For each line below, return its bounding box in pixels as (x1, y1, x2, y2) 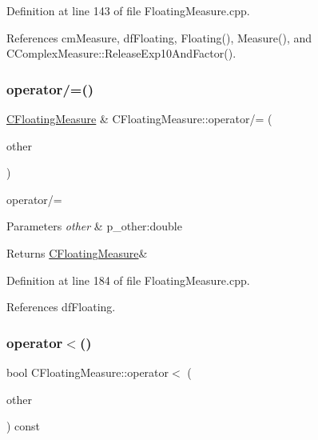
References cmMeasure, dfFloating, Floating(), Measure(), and (6, 29, 312, 46)
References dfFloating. (6, 298, 116, 315)
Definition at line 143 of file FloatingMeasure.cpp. (6, 2, 250, 18)
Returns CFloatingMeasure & (6, 244, 148, 261)
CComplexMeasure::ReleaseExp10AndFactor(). (6, 45, 237, 62)
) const (6, 418, 41, 434)
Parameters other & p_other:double (6, 218, 182, 234)
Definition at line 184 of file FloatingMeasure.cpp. (6, 271, 250, 288)
